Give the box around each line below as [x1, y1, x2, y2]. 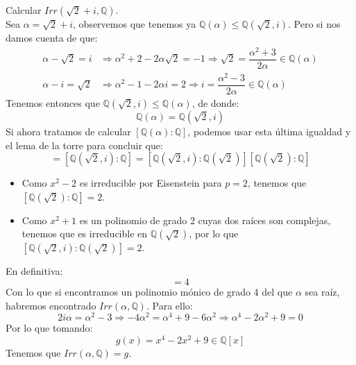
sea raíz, [305, 284, 340, 298]
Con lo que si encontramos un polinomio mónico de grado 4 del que [6, 284, 293, 298]
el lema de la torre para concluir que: [6, 137, 163, 152]
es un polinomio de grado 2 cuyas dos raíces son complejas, [79, 212, 331, 227]
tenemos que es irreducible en [22, 226, 148, 241]
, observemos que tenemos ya [73, 17, 196, 31]
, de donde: [192, 95, 239, 110]
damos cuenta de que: [6, 31, 98, 44]
